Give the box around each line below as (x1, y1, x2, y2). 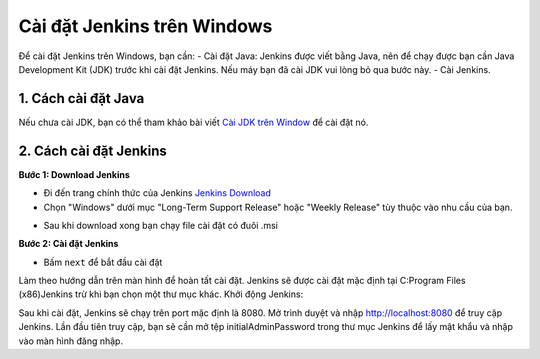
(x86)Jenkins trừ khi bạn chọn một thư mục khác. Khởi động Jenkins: (18, 288, 304, 300)
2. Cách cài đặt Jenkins (18, 142, 167, 159)
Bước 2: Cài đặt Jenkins (18, 238, 119, 250)
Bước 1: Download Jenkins (18, 168, 130, 180)
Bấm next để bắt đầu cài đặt (43, 256, 163, 268)
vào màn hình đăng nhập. (18, 335, 124, 347)
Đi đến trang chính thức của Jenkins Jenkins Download (43, 187, 272, 199)
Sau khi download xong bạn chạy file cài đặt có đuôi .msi (43, 219, 279, 231)
